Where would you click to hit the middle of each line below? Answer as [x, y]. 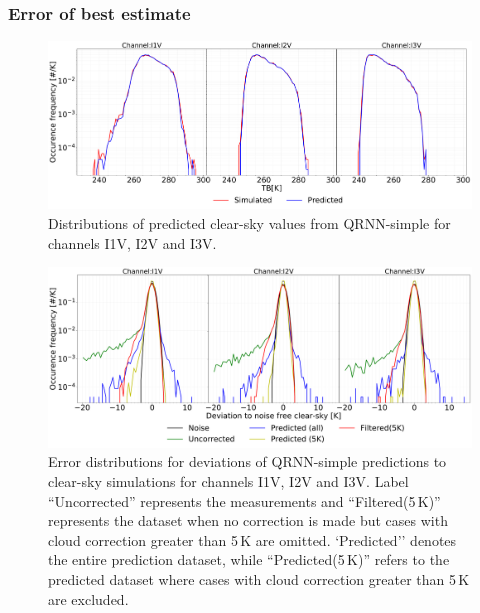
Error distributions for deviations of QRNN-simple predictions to [247, 461]
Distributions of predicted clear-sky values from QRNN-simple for [249, 223]
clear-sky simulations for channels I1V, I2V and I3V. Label [228, 480]
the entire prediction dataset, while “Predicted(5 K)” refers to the [249, 559]
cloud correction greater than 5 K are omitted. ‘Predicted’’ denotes [252, 539]
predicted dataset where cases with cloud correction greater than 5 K [259, 578]
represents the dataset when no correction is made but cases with [248, 520]
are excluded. [88, 598]
